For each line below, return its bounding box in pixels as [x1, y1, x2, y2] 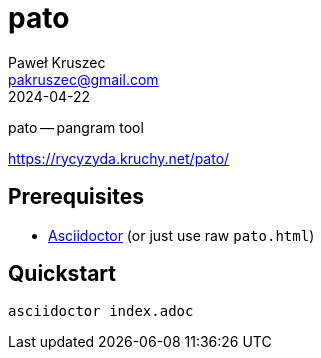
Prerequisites [8, 184, 144, 210]
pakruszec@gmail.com [8, 70, 159, 88]
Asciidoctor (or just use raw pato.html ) [48, 226, 315, 244]
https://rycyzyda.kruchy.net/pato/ [8, 149, 230, 167]
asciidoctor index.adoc [8, 303, 194, 320]
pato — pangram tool [8, 118, 144, 136]
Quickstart [8, 261, 117, 287]
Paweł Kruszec [8, 53, 106, 71]
